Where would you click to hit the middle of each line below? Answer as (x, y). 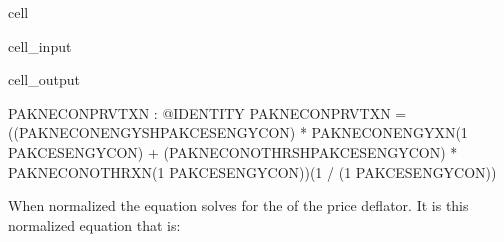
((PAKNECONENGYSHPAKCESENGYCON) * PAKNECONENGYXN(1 (238, 132)
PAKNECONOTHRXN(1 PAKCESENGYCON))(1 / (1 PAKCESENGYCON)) (252, 171)
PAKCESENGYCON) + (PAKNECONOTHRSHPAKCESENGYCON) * (233, 151)
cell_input (40, 45)
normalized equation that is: (94, 224)
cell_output (44, 79)
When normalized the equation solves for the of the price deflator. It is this (238, 205)
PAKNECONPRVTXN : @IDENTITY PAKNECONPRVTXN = (207, 112)
